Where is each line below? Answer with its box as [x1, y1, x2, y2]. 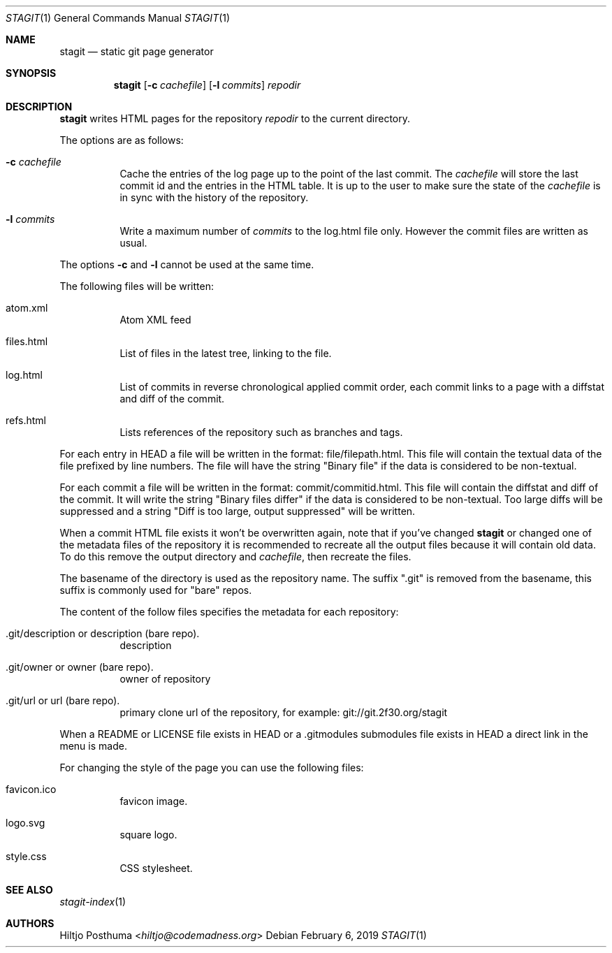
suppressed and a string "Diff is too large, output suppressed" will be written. [59, 505, 416, 517]
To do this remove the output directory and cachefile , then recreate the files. [59, 551, 411, 562]
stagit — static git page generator [59, 45, 214, 57]
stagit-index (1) [59, 896, 126, 908]
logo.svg [6, 817, 45, 829]
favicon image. [119, 795, 188, 807]
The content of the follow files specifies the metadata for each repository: [59, 606, 399, 618]
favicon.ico [6, 783, 57, 795]
